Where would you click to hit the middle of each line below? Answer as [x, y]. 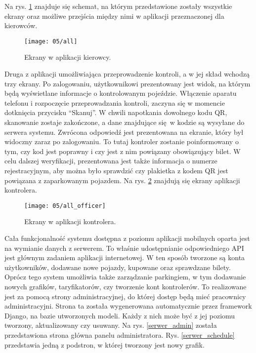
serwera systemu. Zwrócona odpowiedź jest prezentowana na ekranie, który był [124, 132]
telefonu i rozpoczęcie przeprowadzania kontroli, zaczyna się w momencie [115, 102]
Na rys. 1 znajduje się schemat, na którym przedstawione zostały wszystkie [118, 6]
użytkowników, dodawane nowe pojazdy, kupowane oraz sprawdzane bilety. [118, 267]
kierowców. [21, 25]
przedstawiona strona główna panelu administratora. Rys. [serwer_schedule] [120, 334]
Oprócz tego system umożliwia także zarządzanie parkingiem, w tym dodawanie [125, 277]
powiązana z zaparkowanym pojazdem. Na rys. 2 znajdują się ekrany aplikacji [122, 180]
